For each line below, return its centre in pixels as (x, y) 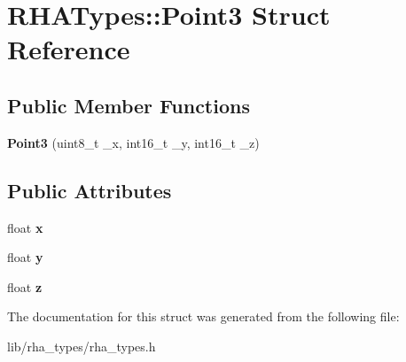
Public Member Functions (129, 105)
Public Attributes (90, 190)
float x (25, 227)
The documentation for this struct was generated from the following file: (203, 316)
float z (25, 286)
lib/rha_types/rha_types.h (82, 346)
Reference (69, 49)
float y (25, 257)
